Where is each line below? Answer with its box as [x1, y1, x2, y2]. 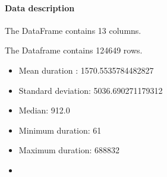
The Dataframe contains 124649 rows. [5, 44, 143, 56]
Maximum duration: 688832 [18, 144, 120, 156]
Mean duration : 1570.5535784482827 [18, 64, 154, 76]
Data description [5, 1, 75, 14]
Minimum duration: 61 [18, 124, 102, 136]
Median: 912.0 [18, 104, 70, 116]
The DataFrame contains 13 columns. [5, 24, 141, 36]
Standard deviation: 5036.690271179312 [18, 84, 163, 96]
